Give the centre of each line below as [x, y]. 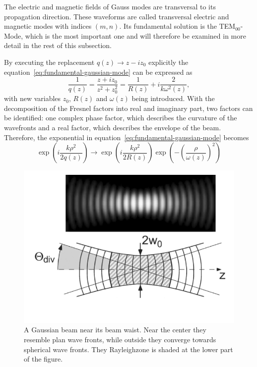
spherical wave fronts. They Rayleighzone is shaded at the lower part [128, 349]
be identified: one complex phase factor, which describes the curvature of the [121, 118]
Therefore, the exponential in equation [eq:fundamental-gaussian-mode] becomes [127, 137]
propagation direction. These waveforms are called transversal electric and [117, 16]
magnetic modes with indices [48, 26]
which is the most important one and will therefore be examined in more [135, 35]
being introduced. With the [173, 98]
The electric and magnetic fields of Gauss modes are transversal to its [110, 6]
